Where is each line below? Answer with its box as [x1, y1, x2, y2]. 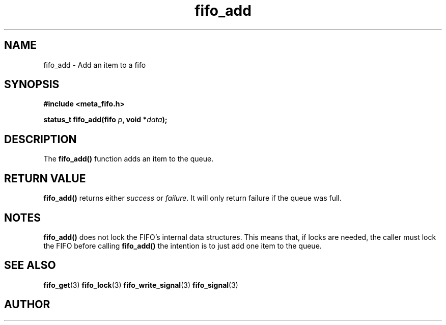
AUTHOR [4, 298, 50, 311]
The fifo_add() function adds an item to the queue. [43, 154, 214, 164]
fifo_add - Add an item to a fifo [43, 60, 146, 69]
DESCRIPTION [4, 132, 77, 146]
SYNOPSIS [4, 78, 60, 91]
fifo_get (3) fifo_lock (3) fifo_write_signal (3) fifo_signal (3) [43, 280, 238, 289]
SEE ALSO [4, 259, 56, 272]
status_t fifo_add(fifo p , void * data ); [43, 115, 168, 124]
